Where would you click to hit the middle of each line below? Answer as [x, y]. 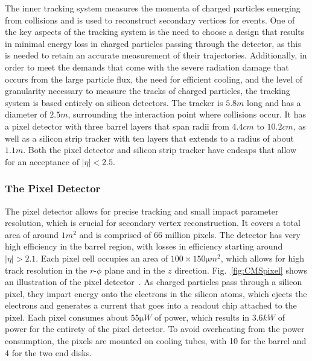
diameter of [26, 114]
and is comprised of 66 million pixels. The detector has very [190, 234]
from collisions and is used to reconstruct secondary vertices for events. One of [150, 20]
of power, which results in [202, 317]
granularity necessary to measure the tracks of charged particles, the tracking [148, 91]
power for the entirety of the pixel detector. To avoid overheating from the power [155, 329]
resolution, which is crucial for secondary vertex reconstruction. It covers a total [153, 223]
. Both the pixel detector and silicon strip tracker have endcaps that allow [160, 150]
